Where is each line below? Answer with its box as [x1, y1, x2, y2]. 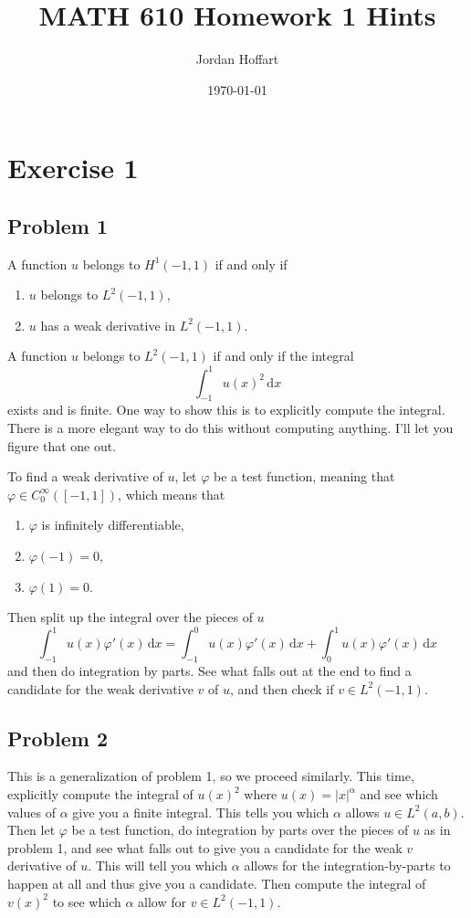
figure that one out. [7, 436, 117, 455]
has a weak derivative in [40, 315, 175, 334]
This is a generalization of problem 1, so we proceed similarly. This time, [7, 766, 414, 786]
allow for [138, 892, 186, 911]
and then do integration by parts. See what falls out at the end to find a [7, 661, 412, 681]
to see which [52, 892, 121, 911]
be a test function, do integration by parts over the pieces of [71, 820, 409, 839]
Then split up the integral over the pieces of [7, 607, 253, 627]
